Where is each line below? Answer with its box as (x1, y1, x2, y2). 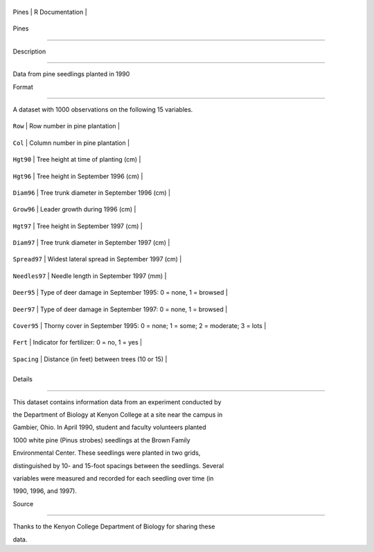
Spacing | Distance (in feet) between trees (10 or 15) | (12, 354, 168, 363)
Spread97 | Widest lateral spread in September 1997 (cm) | (12, 255, 182, 264)
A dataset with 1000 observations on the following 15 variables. (12, 105, 193, 114)
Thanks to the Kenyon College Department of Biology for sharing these (12, 522, 215, 531)
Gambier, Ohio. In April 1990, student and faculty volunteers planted (12, 423, 206, 431)
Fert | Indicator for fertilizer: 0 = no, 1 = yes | (12, 338, 142, 347)
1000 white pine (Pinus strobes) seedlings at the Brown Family (12, 435, 190, 444)
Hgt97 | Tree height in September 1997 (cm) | (12, 222, 143, 230)
